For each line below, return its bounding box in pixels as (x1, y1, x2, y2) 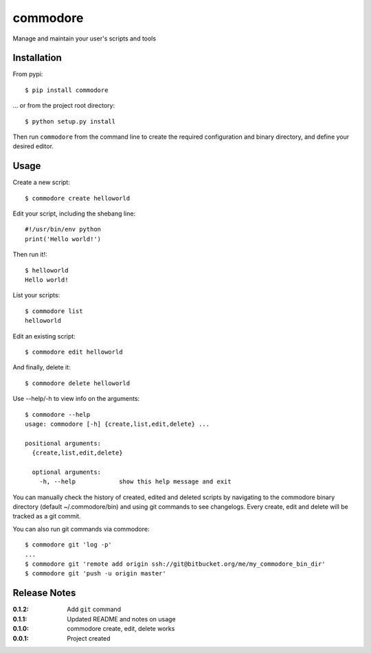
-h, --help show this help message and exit (38, 478, 232, 485)
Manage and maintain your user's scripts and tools (12, 34, 157, 43)
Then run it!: (12, 251, 47, 259)
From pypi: (12, 70, 43, 78)
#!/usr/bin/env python (25, 225, 102, 233)
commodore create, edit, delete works (67, 625, 175, 633)
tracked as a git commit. (12, 512, 82, 520)
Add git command (67, 605, 122, 614)
